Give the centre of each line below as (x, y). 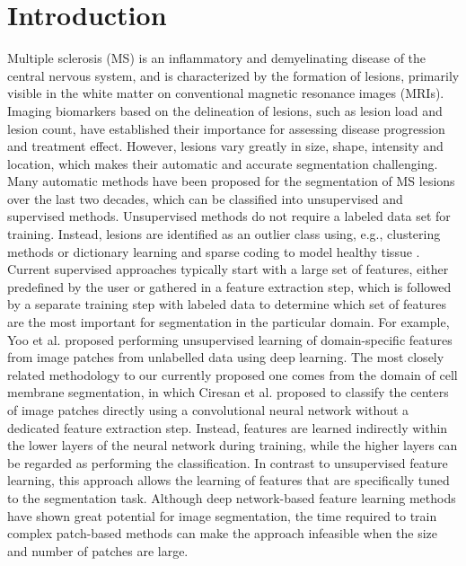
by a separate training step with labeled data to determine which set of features (227, 304)
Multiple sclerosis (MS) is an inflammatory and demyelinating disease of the (217, 58)
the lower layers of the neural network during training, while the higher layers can (233, 445)
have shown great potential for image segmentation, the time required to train (222, 515)
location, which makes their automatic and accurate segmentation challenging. (223, 163)
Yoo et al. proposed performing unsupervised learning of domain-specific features (230, 339)
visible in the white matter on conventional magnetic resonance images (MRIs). (226, 93)
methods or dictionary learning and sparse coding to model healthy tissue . (214, 251)
